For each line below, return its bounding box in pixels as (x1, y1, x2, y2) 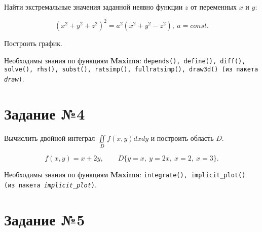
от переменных (191, 2, 237, 12)
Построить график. (4, 38, 62, 49)
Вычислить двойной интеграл (4, 132, 95, 143)
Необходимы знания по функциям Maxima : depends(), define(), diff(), (4, 55, 246, 65)
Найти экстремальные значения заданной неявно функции (4, 2, 183, 12)
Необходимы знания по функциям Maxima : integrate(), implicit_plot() (4, 169, 246, 180)
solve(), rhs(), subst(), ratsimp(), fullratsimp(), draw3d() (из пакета (4, 66, 258, 73)
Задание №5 (4, 209, 85, 229)
